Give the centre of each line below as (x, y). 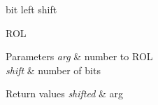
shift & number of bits (53, 70)
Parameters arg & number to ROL (79, 56)
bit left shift (31, 9)
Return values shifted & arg (65, 93)
